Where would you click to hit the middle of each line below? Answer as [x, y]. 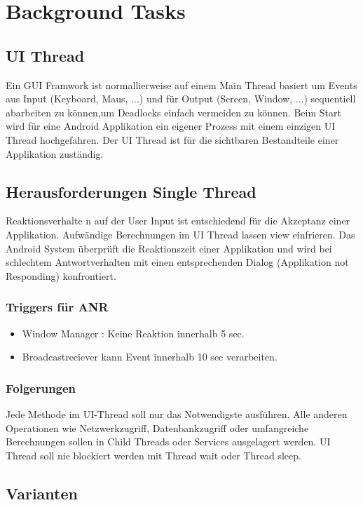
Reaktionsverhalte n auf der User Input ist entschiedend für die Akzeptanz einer [178, 221]
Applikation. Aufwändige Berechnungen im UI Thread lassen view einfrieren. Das [180, 234]
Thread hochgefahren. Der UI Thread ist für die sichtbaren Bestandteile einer [172, 139]
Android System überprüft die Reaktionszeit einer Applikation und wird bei [169, 248]
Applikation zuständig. [55, 153]
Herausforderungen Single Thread [131, 191]
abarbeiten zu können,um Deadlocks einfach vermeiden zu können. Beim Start [173, 112]
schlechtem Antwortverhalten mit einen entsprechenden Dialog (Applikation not [177, 262]
